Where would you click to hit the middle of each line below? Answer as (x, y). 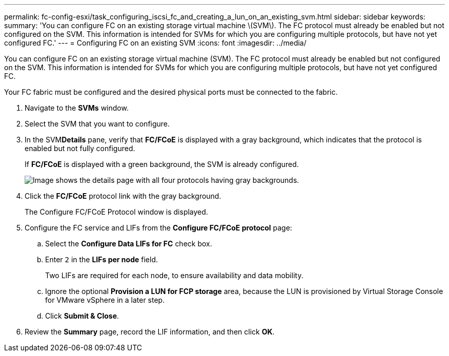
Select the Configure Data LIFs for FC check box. (129, 244)
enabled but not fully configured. (80, 148)
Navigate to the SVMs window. (77, 108)
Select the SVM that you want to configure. (97, 124)
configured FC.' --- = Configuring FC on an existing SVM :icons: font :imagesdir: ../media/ (155, 43)
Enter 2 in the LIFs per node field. (101, 259)
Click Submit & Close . (82, 316)
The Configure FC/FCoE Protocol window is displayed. (116, 212)
